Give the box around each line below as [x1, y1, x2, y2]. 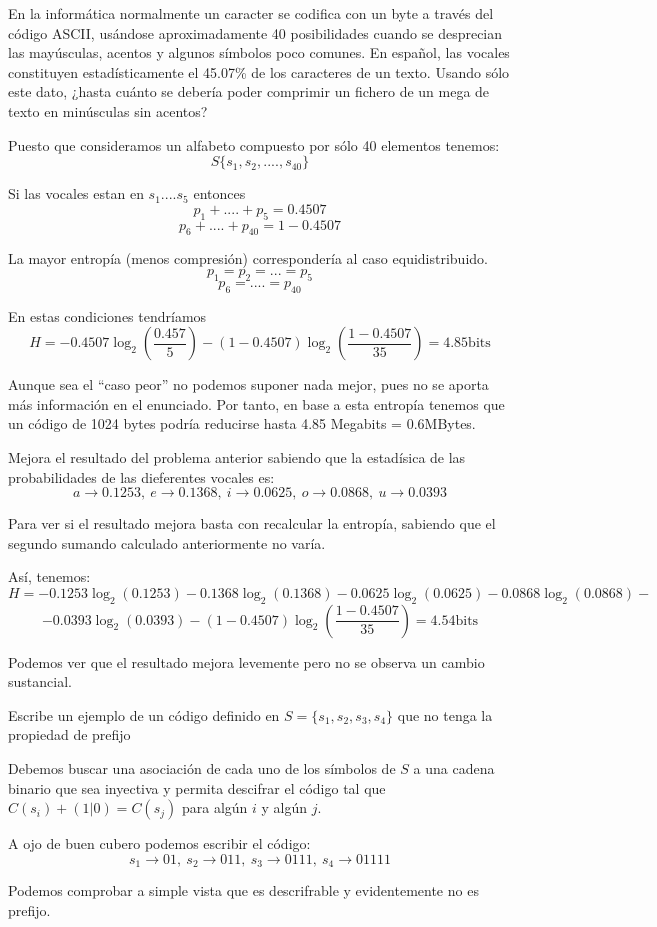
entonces [193, 183, 246, 204]
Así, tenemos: [8, 566, 91, 587]
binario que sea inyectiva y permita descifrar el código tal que [8, 777, 386, 798]
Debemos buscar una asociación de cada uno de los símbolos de [8, 758, 396, 779]
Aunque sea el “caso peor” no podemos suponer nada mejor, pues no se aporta [8, 374, 489, 395]
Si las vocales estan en [8, 183, 144, 204]
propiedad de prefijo [8, 724, 131, 745]
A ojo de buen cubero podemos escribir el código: [8, 833, 311, 854]
